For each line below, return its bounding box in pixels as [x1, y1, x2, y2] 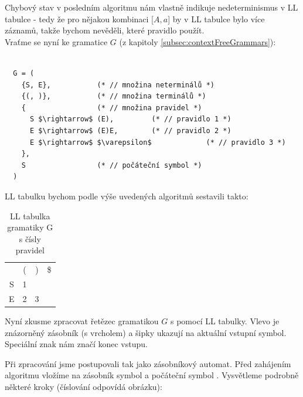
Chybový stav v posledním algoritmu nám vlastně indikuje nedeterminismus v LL [5, 1, 298, 13]
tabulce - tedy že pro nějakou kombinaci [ [5, 12, 154, 25]
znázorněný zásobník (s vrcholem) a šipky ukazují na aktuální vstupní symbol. [5, 326, 287, 338]
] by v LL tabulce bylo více [168, 12, 265, 25]
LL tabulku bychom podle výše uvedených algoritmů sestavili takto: [5, 189, 248, 202]
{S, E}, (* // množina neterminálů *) [21, 80, 215, 89]
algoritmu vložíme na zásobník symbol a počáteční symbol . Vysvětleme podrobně [5, 369, 299, 381]
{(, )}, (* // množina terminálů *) [21, 92, 206, 101]
